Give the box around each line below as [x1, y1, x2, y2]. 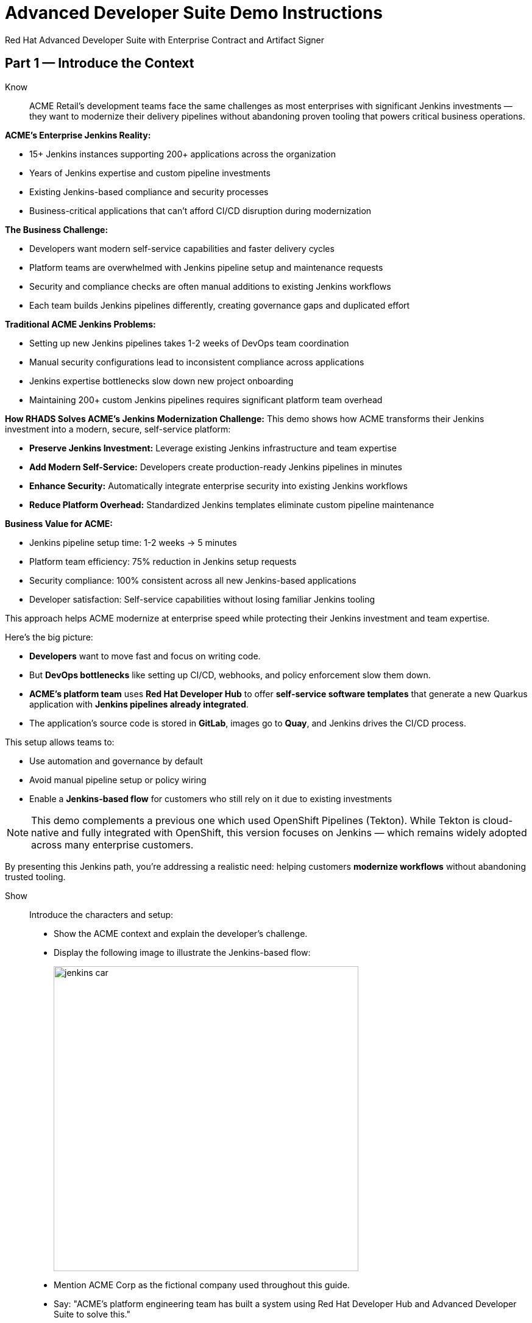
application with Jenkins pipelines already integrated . [29, 698, 249, 709]
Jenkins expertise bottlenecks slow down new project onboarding [29, 375, 294, 386]
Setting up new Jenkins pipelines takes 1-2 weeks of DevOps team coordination [29, 337, 349, 348]
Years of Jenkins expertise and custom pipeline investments [29, 167, 271, 178]
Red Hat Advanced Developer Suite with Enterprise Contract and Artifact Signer [5, 34, 325, 45]
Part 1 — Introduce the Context [5, 56, 194, 71]
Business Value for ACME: [5, 518, 113, 529]
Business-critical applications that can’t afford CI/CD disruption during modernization [29, 205, 372, 216]
